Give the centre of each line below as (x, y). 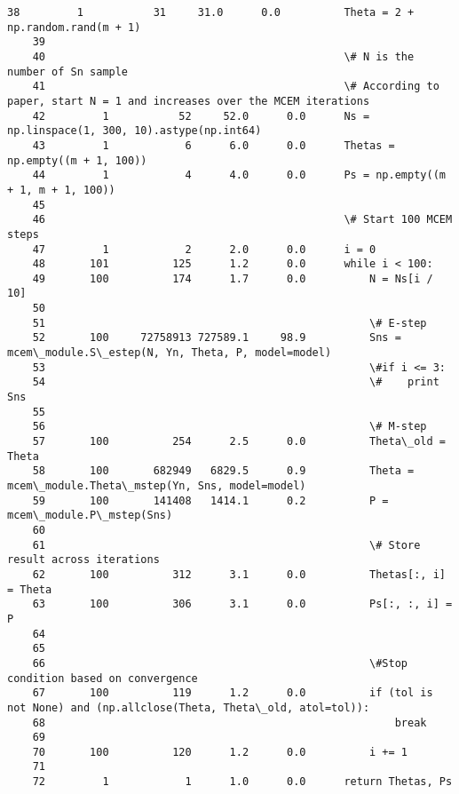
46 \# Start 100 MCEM (242, 220)
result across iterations (83, 560)
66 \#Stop (220, 663)
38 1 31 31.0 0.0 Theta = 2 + (211, 12)
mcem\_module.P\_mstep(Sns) (90, 516)
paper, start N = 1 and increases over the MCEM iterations (189, 101)
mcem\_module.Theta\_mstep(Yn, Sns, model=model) (157, 486)
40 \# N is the (223, 56)
